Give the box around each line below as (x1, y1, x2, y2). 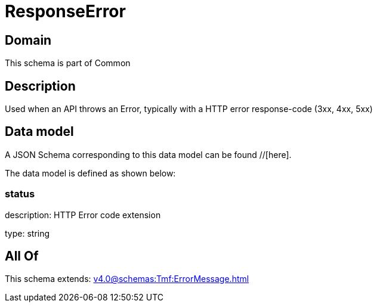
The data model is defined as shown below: (5, 168, 176, 178)
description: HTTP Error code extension (5, 209, 161, 220)
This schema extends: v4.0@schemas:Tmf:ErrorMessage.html (5, 274, 249, 284)
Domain (5, 32, 52, 48)
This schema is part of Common (5, 58, 131, 69)
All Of (5, 249, 39, 264)
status (5, 188, 35, 200)
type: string (5, 228, 50, 238)
